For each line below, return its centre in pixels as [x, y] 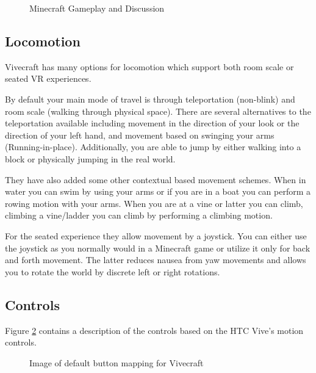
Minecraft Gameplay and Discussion [97, 8]
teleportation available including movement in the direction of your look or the [152, 123]
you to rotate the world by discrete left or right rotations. [113, 271]
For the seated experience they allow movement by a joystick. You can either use [156, 235]
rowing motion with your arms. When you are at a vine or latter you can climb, [154, 203]
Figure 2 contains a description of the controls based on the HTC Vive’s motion [154, 330]
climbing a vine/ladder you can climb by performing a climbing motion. [139, 215]
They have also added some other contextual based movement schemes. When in [156, 179]
